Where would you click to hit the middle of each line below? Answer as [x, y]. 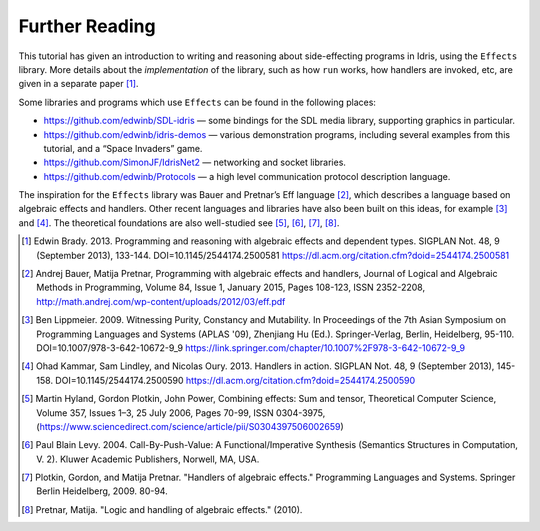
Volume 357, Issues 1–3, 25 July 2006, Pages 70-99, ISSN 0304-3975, [181, 412]
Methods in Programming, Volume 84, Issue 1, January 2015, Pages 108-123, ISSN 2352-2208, [230, 287]
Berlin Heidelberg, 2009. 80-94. [102, 491]
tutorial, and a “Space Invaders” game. [123, 148]
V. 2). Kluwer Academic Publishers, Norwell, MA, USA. [148, 459]
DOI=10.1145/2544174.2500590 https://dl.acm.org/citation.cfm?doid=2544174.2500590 [235, 380]
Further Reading [87, 26]
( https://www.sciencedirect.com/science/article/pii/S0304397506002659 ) [190, 426]
